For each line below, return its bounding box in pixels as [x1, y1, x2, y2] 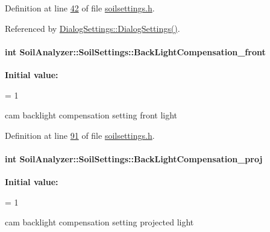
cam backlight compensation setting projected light [5, 216, 194, 228]
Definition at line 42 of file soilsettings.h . [5, 2, 155, 14]
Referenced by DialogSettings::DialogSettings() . [5, 22, 180, 34]
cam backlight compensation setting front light [5, 109, 178, 121]
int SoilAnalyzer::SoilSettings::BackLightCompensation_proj [5, 152, 263, 165]
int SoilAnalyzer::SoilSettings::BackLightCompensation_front [5, 45, 266, 58]
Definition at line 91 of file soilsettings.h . [5, 129, 155, 141]
